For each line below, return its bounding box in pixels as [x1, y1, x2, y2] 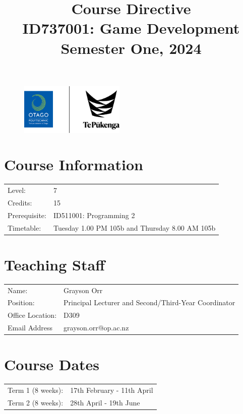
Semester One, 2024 [60, 37, 202, 58]
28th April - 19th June [70, 397, 140, 407]
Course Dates [4, 354, 100, 375]
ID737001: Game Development [22, 18, 240, 38]
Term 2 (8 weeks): [8, 397, 64, 407]
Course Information [4, 154, 143, 175]
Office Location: [8, 310, 57, 320]
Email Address [8, 322, 53, 333]
